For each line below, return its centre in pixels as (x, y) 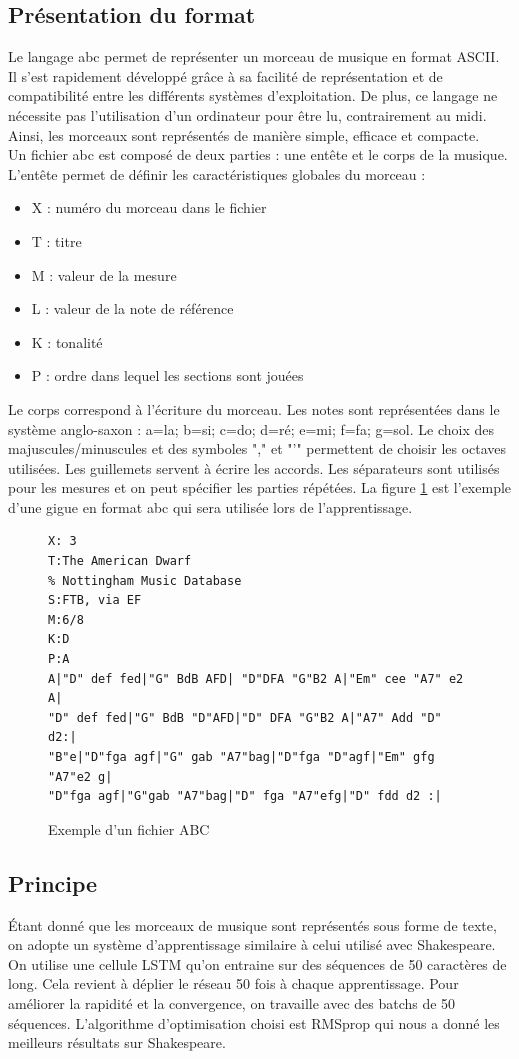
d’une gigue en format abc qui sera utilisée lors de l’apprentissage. (210, 506)
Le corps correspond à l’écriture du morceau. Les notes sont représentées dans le (254, 408)
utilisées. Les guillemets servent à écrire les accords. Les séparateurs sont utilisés (254, 467)
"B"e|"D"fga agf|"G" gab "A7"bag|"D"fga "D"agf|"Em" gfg (241, 757)
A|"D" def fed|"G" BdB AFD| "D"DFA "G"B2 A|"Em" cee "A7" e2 (256, 678)
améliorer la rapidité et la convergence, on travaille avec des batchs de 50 (232, 1002)
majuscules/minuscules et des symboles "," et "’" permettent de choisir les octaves (257, 448)
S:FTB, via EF (95, 600)
